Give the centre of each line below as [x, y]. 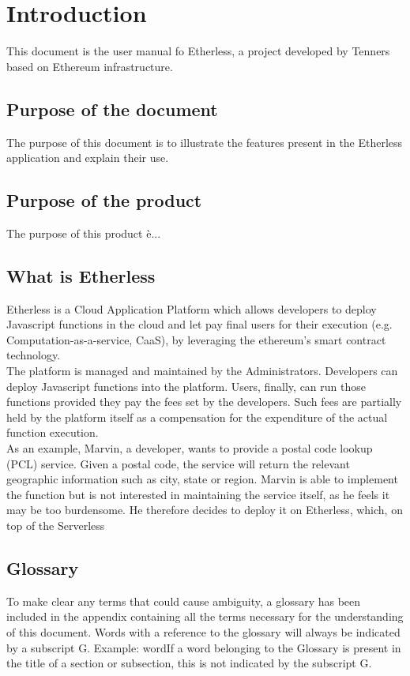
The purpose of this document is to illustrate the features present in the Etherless [205, 142]
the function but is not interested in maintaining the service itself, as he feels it [198, 494]
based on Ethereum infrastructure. [90, 66]
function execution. [53, 432]
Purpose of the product [104, 200]
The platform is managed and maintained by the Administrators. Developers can [202, 371]
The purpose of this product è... [84, 233]
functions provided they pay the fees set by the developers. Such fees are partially [204, 402]
